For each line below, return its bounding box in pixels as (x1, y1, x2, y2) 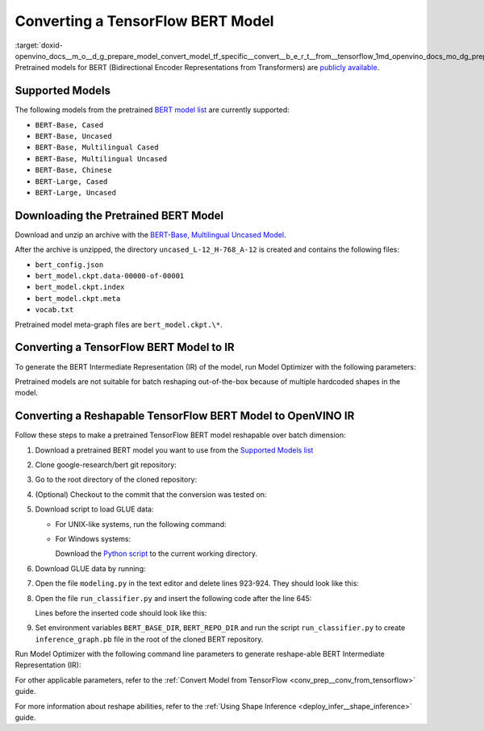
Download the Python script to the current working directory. (55, 549, 258, 558)
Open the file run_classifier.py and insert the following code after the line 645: (35, 593, 312, 603)
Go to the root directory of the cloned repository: (35, 474, 198, 484)
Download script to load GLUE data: (35, 504, 154, 514)
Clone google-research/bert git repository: (35, 460, 177, 470)
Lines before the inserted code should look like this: (35, 608, 207, 617)
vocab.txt (35, 305, 74, 315)
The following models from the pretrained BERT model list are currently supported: (15, 105, 290, 115)
